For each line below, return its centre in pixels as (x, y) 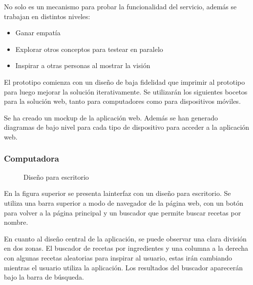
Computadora (32, 158)
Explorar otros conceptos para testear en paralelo (89, 49)
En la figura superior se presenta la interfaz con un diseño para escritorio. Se (117, 193)
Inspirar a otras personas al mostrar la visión (83, 65)
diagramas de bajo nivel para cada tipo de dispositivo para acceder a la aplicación (127, 127)
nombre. (16, 222)
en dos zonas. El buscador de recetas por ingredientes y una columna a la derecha (126, 248)
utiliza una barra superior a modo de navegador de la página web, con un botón (124, 202)
